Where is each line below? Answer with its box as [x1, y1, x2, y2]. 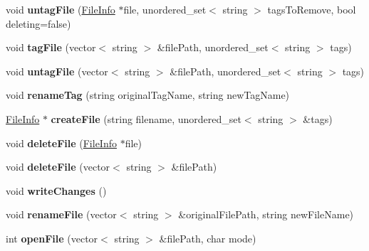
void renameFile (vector [6, 207, 117, 222]
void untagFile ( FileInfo [6, 2, 115, 16]
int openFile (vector [6, 230, 98, 245]
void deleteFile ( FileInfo [6, 135, 117, 150]
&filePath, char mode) [159, 230, 256, 245]
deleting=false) [6, 16, 71, 31]
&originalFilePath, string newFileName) [178, 207, 354, 222]
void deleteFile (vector [6, 159, 110, 174]
